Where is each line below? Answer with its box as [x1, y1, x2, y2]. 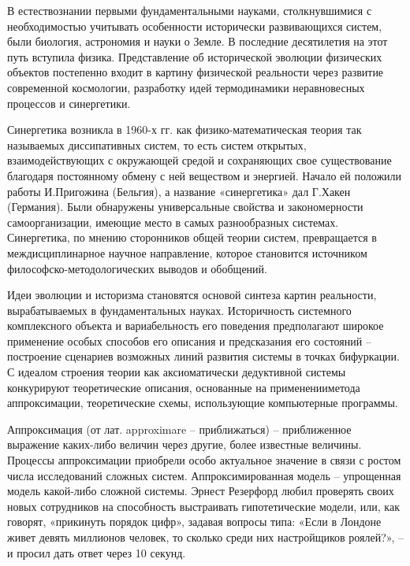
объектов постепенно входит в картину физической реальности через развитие [7, 64, 384, 80]
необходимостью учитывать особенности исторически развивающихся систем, [7, 17, 382, 34]
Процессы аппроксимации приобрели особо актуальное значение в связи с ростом [7, 452, 401, 468]
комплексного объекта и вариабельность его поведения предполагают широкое [7, 317, 384, 334]
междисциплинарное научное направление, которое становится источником [7, 244, 367, 261]
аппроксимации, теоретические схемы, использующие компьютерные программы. [7, 394, 398, 411]
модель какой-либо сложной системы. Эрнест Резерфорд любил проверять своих [7, 483, 394, 499]
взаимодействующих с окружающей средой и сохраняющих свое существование [7, 152, 392, 168]
